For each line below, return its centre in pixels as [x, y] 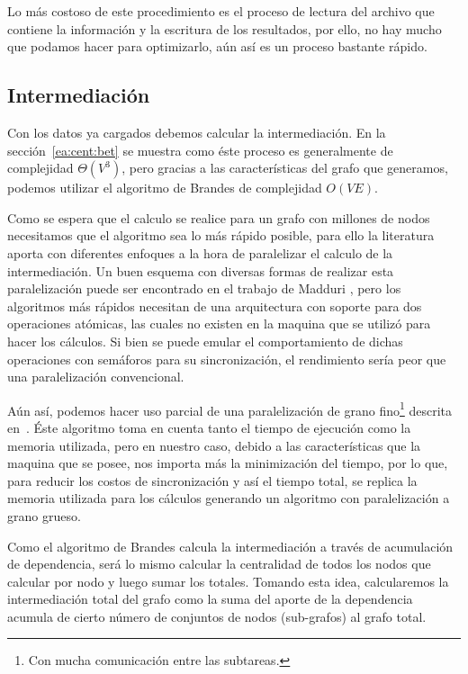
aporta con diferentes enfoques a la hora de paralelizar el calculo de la [200, 252]
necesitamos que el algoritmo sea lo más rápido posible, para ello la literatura [221, 235]
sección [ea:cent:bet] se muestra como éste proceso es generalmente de [200, 150]
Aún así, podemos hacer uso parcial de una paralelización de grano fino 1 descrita [230, 409]
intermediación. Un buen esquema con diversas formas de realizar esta [201, 270]
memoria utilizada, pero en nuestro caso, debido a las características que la [214, 445]
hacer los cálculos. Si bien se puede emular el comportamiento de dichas [205, 341]
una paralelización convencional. [96, 377]
